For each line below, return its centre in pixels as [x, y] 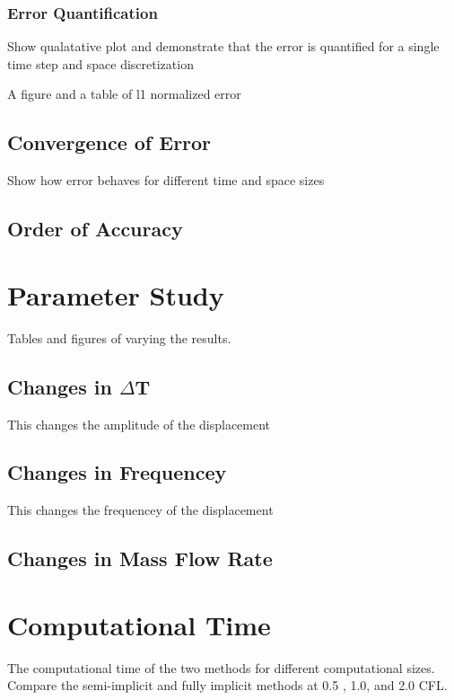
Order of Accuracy [95, 229]
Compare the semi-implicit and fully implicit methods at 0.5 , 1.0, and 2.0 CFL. [227, 685]
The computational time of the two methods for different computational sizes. [221, 667]
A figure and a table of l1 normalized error [124, 94]
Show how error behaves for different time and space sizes [166, 180]
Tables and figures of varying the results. [119, 337]
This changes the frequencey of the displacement [140, 510]
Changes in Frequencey [117, 472]
